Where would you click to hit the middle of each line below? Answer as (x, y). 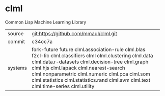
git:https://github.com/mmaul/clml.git (74, 33)
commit (16, 41)
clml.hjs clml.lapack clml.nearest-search (78, 68)
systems (17, 68)
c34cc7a (42, 41)
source (15, 33)
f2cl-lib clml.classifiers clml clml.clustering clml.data (92, 55)
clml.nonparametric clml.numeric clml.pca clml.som (91, 74)
